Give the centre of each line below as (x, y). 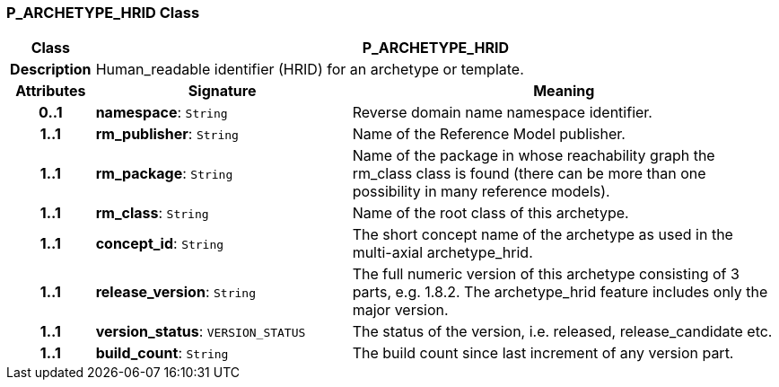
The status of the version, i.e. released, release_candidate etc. (562, 332)
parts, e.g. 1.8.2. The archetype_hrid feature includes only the (560, 292)
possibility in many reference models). (481, 192)
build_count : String (162, 353)
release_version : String (175, 292)
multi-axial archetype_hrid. (442, 253)
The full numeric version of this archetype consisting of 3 (546, 274)
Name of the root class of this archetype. (490, 213)
